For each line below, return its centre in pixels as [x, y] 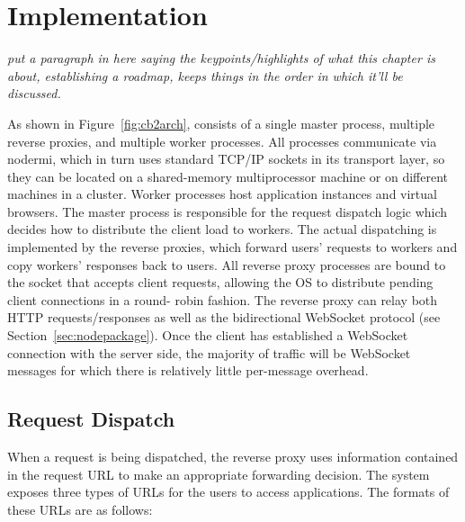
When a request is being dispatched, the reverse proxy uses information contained [233, 457]
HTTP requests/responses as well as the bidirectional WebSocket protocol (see [224, 317]
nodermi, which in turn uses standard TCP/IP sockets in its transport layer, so [226, 159]
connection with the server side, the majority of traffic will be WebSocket [209, 352]
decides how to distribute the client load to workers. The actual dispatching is [222, 229]
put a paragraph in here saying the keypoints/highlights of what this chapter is [221, 58]
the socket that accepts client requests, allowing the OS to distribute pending [220, 282]
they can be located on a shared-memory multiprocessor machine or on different [228, 176]
